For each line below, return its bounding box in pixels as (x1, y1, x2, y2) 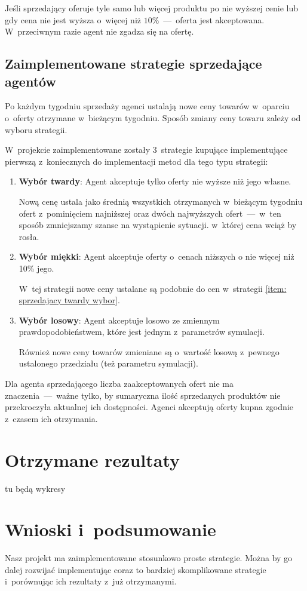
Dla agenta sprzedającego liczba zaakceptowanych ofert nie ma (5, 377, 234, 390)
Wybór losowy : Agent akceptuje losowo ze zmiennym (19, 313, 220, 326)
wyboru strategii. (5, 123, 67, 136)
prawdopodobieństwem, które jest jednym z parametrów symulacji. (19, 325, 265, 338)
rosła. (19, 230, 39, 242)
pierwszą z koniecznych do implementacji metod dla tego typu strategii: (5, 155, 268, 167)
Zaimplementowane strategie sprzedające (5, 54, 262, 73)
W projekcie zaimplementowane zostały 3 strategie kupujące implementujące (5, 143, 288, 156)
